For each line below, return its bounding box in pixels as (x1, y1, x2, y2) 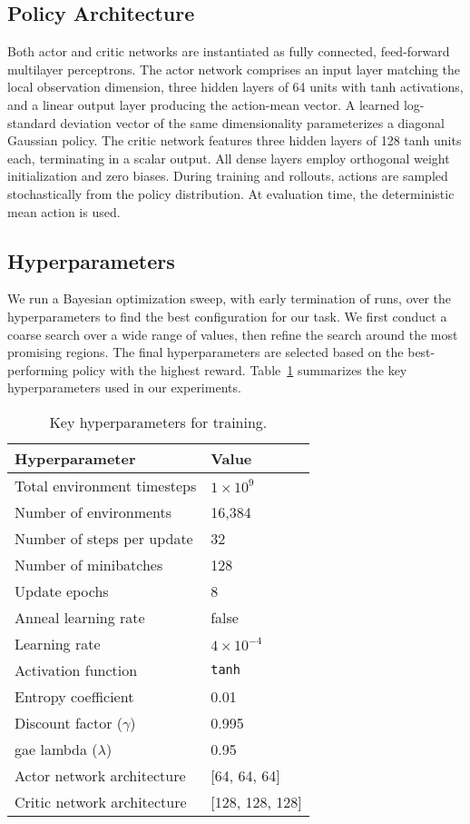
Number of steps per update (15, 527, 193, 549)
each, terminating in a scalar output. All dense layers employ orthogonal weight (7, 148, 450, 167)
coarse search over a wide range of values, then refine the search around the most (7, 324, 458, 343)
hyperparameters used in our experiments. (7, 378, 241, 397)
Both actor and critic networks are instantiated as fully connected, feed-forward (7, 42, 450, 61)
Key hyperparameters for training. (49, 411, 268, 432)
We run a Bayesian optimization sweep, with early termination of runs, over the (7, 289, 452, 308)
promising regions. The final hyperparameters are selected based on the (7, 343, 404, 362)
